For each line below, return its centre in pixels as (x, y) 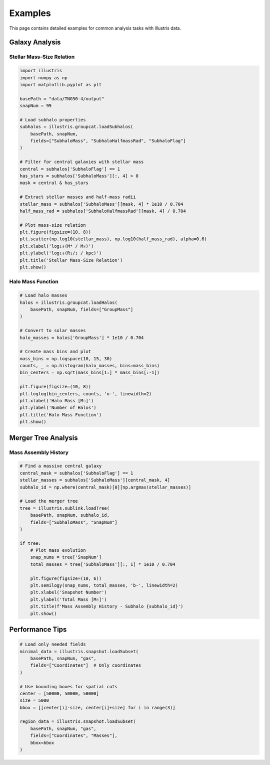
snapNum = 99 (36, 106)
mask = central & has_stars (54, 183)
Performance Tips (38, 629)
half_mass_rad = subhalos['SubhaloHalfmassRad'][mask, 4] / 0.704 (103, 211)
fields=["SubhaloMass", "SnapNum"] (74, 522)
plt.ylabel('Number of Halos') (58, 408)
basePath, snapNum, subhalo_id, (70, 515)
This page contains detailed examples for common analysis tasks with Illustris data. (95, 28)
